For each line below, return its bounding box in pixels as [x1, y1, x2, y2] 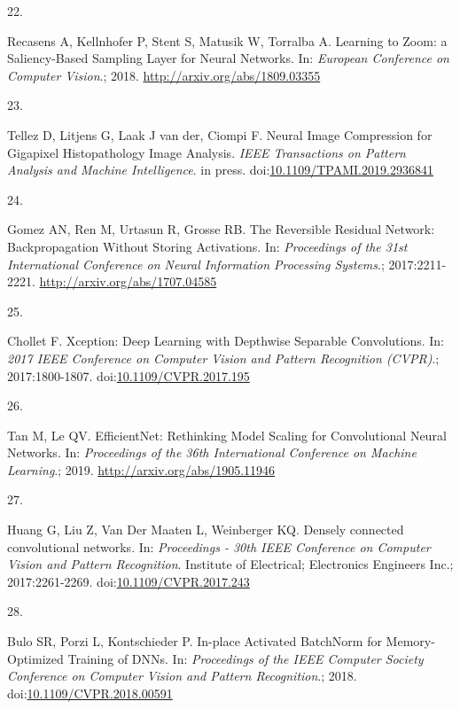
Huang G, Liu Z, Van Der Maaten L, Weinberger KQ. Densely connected [7, 520, 404, 539]
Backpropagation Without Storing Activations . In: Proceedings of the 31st [7, 237, 408, 255]
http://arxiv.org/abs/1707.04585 [39, 272, 217, 291]
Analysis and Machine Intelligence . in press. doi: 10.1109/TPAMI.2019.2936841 [7, 160, 433, 179]
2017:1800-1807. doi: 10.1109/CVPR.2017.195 [7, 366, 250, 385]
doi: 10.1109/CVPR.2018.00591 [7, 683, 173, 702]
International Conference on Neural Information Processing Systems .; [7, 254, 385, 273]
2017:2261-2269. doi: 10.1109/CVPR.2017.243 [7, 572, 250, 590]
